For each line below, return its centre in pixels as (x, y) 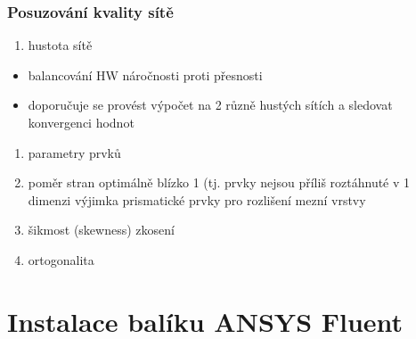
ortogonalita (61, 259)
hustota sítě (60, 45)
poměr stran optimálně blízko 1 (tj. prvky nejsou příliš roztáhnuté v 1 (219, 182)
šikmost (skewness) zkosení (101, 230)
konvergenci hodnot (81, 122)
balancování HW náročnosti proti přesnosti (145, 74)
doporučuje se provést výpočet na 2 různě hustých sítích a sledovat (210, 105)
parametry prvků (74, 152)
